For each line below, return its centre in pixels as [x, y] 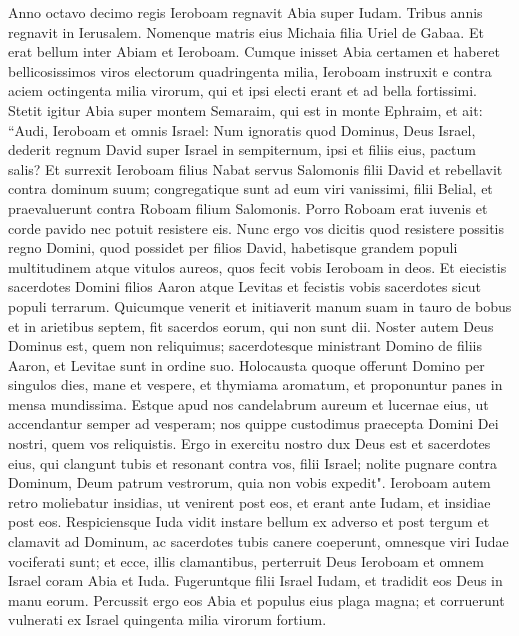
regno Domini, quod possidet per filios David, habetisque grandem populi [233, 247]
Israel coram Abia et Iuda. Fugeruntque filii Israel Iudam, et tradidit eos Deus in [255, 580]
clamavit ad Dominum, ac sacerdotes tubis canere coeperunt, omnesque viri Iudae [258, 541]
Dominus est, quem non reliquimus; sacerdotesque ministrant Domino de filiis [245, 345]
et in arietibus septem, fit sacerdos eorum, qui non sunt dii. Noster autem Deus [251, 325]
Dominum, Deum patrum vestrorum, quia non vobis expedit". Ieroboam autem [249, 482]
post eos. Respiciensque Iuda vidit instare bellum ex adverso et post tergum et [249, 521]
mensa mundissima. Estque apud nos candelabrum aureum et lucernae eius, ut [248, 403]
